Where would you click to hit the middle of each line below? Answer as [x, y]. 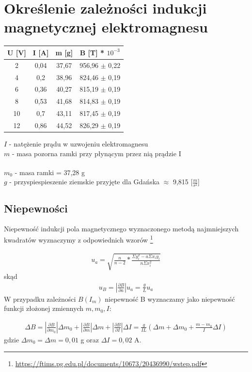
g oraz [90, 339]
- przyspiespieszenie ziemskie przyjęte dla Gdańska [85, 182]
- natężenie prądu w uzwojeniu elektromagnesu [79, 143]
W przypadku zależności [40, 299]
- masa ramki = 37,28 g [50, 172]
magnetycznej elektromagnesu [106, 27]
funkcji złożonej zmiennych [44, 308]
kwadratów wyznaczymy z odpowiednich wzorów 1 [79, 239]
